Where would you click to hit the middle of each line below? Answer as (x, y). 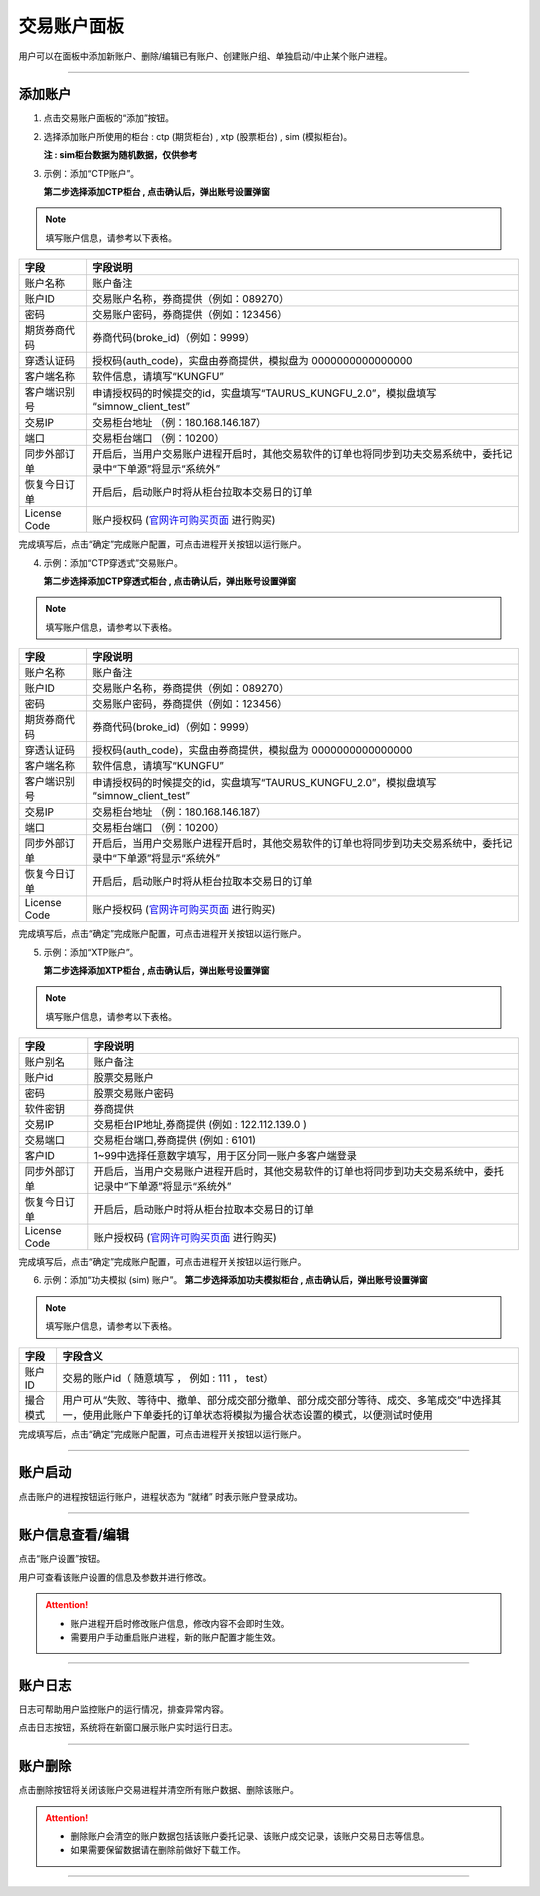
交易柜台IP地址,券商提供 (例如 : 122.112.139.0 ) (200, 1125)
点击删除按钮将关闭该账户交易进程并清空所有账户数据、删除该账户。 (158, 1790)
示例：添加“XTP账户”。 (91, 952)
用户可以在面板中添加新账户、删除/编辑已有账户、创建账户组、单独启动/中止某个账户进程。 (206, 56)
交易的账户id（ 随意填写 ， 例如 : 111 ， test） (168, 1378)
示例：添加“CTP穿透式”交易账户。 (113, 562)
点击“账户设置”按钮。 (62, 1559)
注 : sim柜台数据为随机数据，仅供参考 (120, 155)
